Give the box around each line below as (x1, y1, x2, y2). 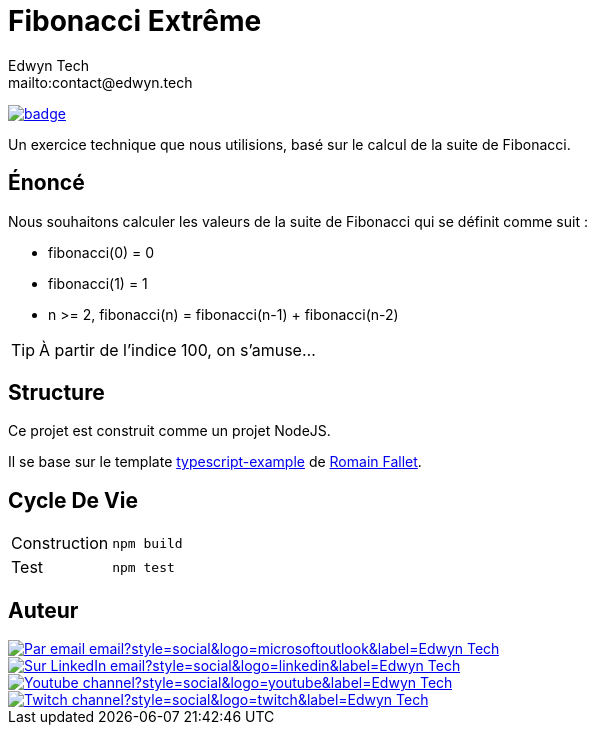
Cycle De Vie (8, 487, 138, 513)
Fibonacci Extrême (8, 4, 262, 38)
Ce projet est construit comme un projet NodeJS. (8, 422, 331, 440)
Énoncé (8, 170, 85, 196)
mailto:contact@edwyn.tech (8, 73, 193, 91)
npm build (112, 535, 183, 551)
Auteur (8, 597, 79, 623)
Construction (11, 533, 109, 554)
